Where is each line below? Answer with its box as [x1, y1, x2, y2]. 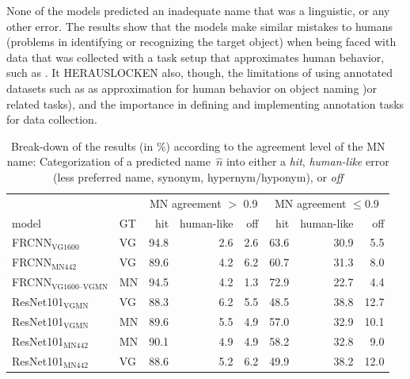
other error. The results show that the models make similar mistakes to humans [6, 17, 393, 34]
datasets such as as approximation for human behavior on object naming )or [6, 79, 378, 96]
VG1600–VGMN [51, 282, 108, 291]
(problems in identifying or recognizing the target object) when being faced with [6, 33, 397, 50]
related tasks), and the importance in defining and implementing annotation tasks [6, 95, 404, 112]
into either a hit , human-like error [226, 153, 389, 170]
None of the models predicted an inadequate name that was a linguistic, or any [6, 2, 390, 18]
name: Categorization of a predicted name [6, 153, 211, 170]
